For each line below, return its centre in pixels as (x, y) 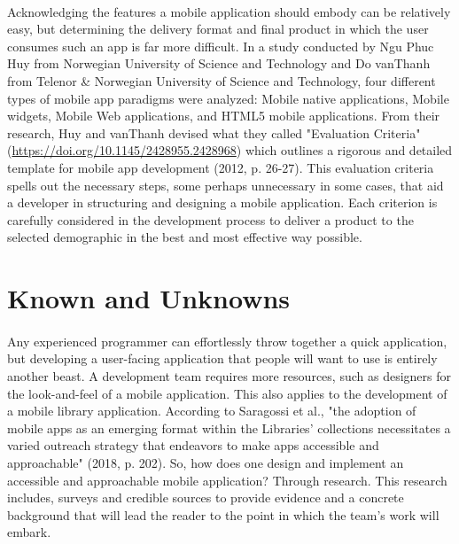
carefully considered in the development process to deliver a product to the (210, 219)
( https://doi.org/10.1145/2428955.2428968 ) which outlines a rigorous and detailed (230, 150)
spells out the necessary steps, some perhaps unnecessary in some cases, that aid (226, 185)
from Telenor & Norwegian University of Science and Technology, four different (222, 80)
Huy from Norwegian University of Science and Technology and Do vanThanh (219, 63)
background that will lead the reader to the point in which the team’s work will (223, 514)
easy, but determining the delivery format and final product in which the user (218, 29)
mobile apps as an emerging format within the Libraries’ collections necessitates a (229, 427)
